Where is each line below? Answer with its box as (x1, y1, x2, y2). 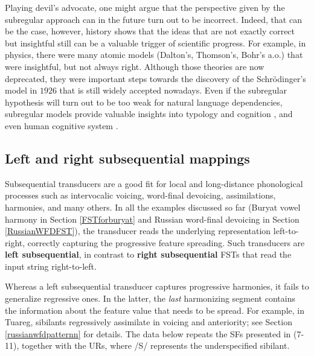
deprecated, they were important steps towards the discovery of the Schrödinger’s (5, 72, 306, 84)
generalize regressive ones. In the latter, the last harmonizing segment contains (5, 292, 295, 305)
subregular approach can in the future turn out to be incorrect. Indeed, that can (5, 13, 302, 25)
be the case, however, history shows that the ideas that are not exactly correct (5, 25, 295, 37)
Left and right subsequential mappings (5, 148, 250, 167)
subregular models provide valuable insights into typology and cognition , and (5, 107, 293, 120)
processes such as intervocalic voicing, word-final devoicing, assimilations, (5, 189, 276, 202)
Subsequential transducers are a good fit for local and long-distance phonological (5, 177, 303, 189)
